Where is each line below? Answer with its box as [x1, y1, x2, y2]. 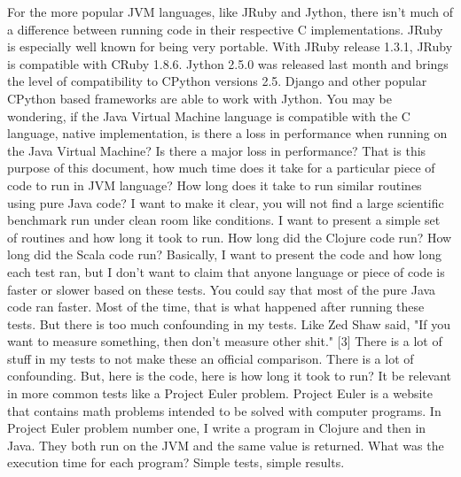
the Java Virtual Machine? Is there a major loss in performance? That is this [7, 141, 426, 159]
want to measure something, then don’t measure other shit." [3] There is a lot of [7, 332, 442, 350]
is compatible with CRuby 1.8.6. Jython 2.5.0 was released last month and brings [7, 54, 449, 73]
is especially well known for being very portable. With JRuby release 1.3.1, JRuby [7, 37, 453, 56]
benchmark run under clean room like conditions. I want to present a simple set [7, 211, 441, 229]
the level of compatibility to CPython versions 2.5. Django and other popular [7, 72, 427, 90]
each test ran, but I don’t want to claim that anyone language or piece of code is [7, 262, 445, 281]
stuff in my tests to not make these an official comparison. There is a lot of [7, 349, 414, 367]
